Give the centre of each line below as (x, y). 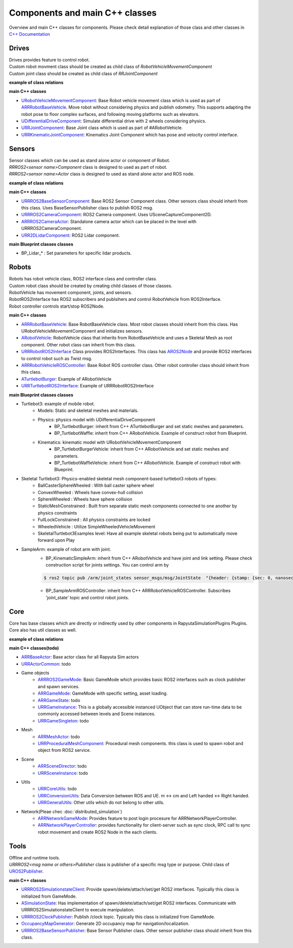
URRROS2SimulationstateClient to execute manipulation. (78, 910)
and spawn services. (59, 686)
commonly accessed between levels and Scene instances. (97, 714)
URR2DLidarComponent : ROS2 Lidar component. (71, 235)
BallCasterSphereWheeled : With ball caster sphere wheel (96, 485)
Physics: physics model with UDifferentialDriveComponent (96, 419)
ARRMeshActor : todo (59, 737)
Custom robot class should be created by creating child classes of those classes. (91, 286)
